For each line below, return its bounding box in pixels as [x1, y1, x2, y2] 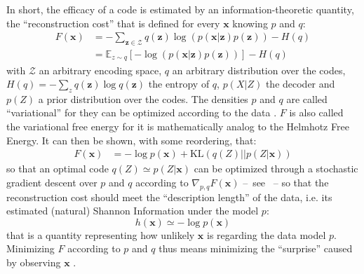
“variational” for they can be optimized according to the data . [6, 105, 277, 120]
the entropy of [148, 76, 210, 91]
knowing [232, 15, 268, 30]
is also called [289, 105, 344, 120]
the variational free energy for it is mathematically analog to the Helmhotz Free [6, 119, 349, 134]
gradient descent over [6, 174, 97, 189]
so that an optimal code [6, 161, 109, 176]
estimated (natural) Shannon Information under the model [6, 203, 259, 218]
